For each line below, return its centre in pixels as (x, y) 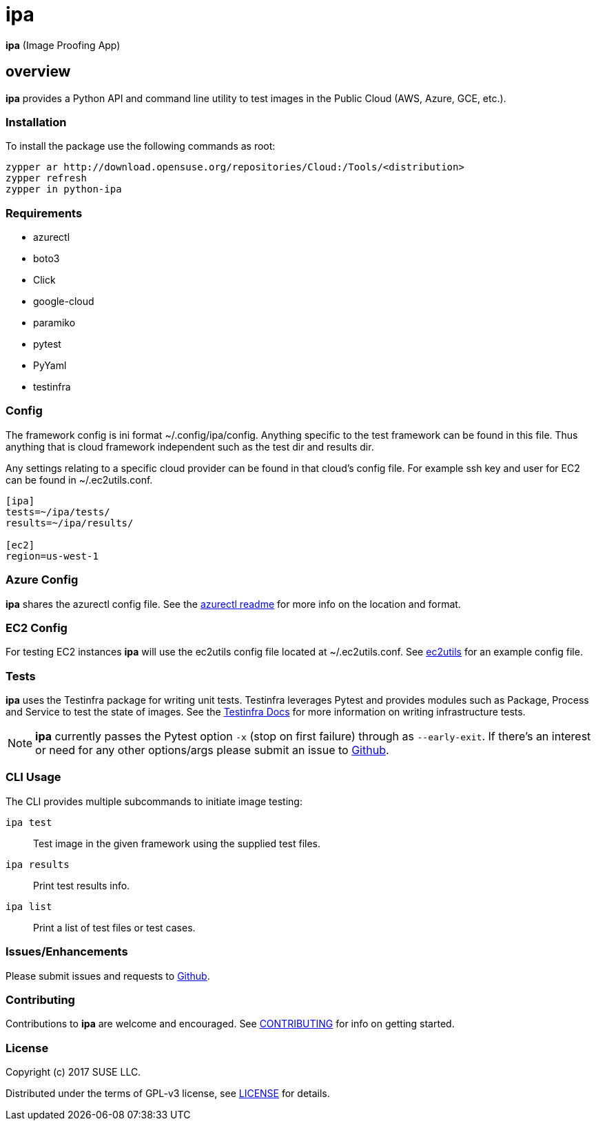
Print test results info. (82, 885)
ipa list (29, 906)
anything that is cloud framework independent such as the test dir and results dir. (190, 446)
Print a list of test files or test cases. (114, 927)
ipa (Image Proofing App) (63, 45)
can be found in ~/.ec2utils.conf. (79, 480)
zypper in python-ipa (64, 189)
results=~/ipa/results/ (70, 523)
